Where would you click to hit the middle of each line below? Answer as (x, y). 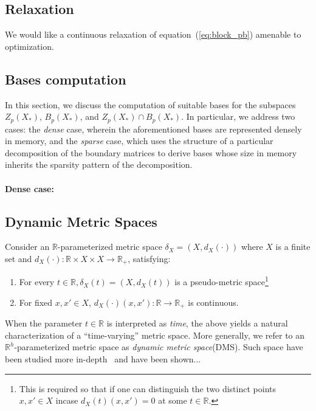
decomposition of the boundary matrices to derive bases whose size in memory (151, 152)
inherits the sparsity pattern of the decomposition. (99, 164)
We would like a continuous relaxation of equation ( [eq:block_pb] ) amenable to (153, 34)
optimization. (29, 46)
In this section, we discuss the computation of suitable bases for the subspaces (150, 104)
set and (19, 258)
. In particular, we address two (238, 116)
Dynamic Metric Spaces (81, 221)
